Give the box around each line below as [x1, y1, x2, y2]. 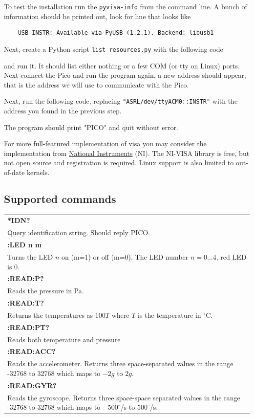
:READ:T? [7, 298, 44, 308]
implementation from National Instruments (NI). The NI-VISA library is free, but [4, 148, 250, 158]
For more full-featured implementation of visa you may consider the [4, 138, 207, 149]
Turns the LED [7, 251, 53, 262]
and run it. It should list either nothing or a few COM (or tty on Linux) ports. [4, 60, 240, 70]
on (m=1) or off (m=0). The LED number [62, 251, 189, 262]
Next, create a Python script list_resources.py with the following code [4, 44, 223, 54]
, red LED [216, 251, 247, 262]
